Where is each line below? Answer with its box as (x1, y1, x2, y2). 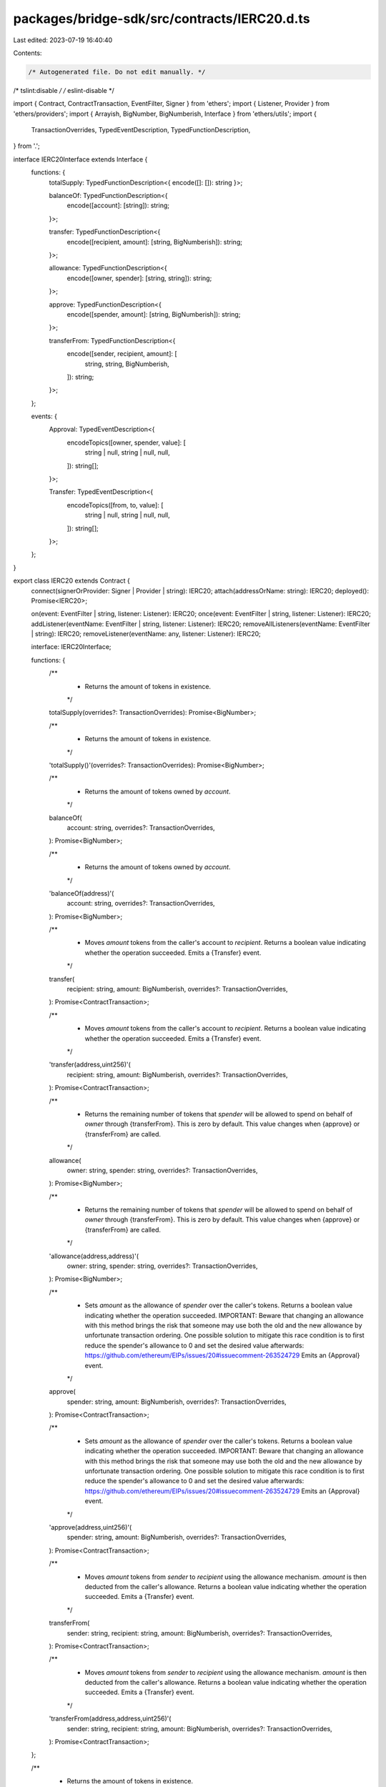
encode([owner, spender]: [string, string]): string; (66, 274, 212, 282)
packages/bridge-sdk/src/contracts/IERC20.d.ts (13, 11, 310, 26)
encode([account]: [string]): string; (66, 201, 169, 210)
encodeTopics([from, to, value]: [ (66, 500, 164, 509)
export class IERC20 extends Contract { (13, 576, 130, 585)
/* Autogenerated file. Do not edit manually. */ (28, 68, 206, 76)
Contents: (13, 49, 42, 57)
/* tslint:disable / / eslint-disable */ (13, 86, 114, 94)
